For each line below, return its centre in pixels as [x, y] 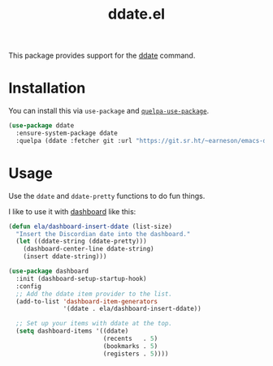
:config [29, 286]
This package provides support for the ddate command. [102, 56]
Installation [47, 88]
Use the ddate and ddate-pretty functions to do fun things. [107, 196]
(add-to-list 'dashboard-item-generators [87, 301]
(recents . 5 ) [130, 339]
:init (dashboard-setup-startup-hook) [82, 278]
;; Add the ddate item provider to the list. [94, 294]
